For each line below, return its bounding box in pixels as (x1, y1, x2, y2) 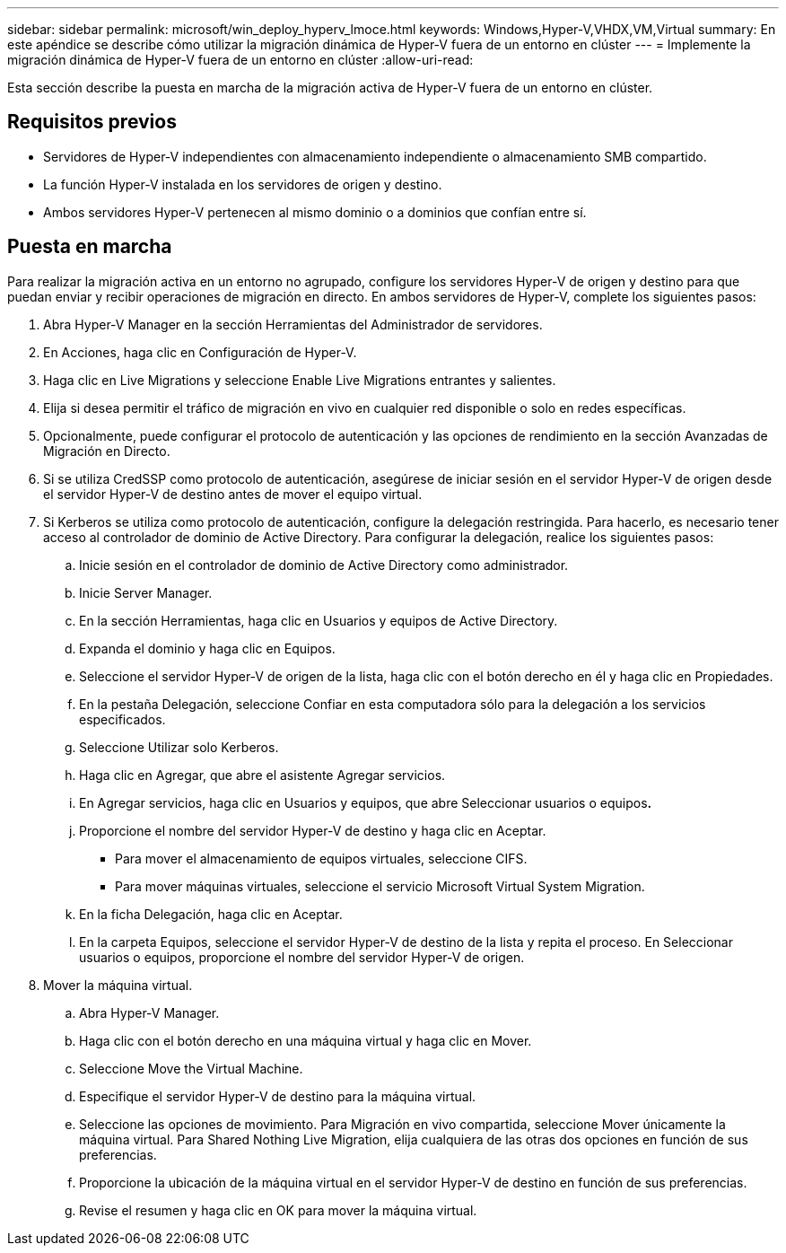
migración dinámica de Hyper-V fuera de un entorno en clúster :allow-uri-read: (7, 52, 474, 67)
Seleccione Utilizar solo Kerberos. (79, 739, 279, 755)
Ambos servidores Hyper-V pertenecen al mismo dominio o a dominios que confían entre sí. (43, 204, 587, 220)
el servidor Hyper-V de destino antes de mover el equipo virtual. (43, 486, 423, 502)
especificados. (79, 711, 166, 727)
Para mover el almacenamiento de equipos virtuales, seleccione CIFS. (115, 850, 528, 866)
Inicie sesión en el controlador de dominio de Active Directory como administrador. (79, 556, 569, 573)
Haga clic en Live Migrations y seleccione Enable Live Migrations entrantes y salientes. (43, 372, 556, 388)
